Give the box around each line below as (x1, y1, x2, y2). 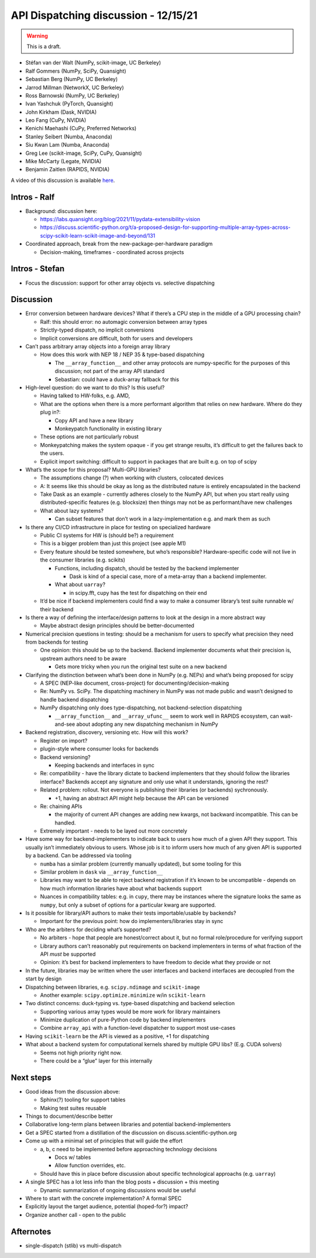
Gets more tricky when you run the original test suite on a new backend (54, 663, 227, 670)
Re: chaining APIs (40, 803, 83, 810)
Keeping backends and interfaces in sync (54, 762, 155, 769)
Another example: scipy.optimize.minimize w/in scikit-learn (40, 992, 206, 999)
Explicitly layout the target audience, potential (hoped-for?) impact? (25, 1203, 188, 1210)
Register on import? (40, 737, 88, 744)
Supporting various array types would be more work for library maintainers (40, 1008, 221, 1015)
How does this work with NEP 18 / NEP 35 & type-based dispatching (40, 351, 205, 358)
